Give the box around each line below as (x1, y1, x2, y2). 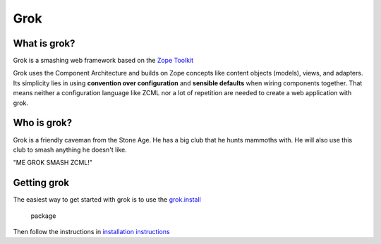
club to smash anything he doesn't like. (13, 145, 127, 154)
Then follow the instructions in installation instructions (13, 228, 170, 236)
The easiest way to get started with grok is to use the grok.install (13, 195, 201, 204)
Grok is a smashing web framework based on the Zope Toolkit (13, 56, 194, 65)
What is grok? (13, 37, 75, 49)
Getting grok (13, 177, 70, 189)
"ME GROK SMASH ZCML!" (13, 159, 93, 167)
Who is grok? (13, 117, 73, 129)
